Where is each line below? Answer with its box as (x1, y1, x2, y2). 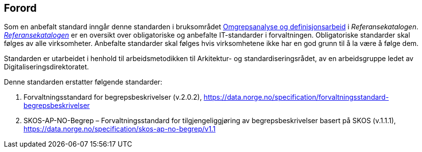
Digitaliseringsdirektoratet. (4, 63, 89, 71)
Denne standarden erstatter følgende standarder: (4, 78, 163, 87)
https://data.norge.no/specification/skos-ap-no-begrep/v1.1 (24, 125, 216, 133)
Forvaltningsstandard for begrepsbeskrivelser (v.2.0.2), (24, 93, 202, 102)
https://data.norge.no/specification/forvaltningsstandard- (203, 93, 389, 102)
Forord (4, 2, 37, 14)
